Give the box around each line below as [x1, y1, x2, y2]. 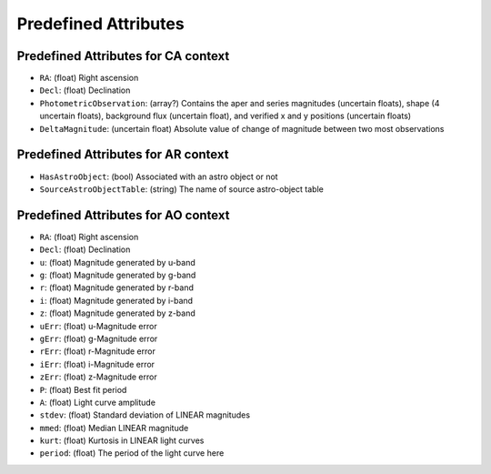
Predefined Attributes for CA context [16, 48, 230, 64]
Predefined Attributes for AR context [16, 146, 229, 163]
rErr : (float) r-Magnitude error [39, 346, 156, 357]
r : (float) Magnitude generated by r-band [39, 282, 195, 293]
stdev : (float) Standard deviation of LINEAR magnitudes [39, 409, 250, 420]
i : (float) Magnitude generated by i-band [39, 295, 194, 306]
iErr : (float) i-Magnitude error [39, 358, 155, 369]
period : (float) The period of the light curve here [39, 448, 225, 459]
